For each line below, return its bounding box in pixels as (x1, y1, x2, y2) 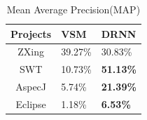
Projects (10, 26, 52, 41)
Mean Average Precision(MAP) (6, 2, 141, 16)
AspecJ (15, 79, 47, 94)
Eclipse (15, 96, 46, 111)
